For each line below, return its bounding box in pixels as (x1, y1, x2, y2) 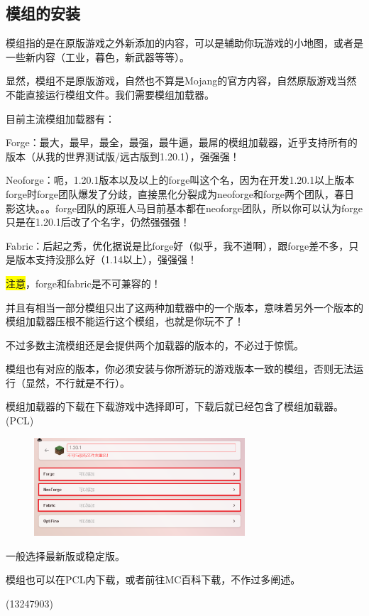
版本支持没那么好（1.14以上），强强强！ (15, 252, 197, 267)
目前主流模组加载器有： (6, 111, 115, 126)
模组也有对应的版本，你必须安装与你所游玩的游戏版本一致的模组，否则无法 (6, 361, 353, 376)
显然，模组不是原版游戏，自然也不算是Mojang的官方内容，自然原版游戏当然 (6, 73, 357, 88)
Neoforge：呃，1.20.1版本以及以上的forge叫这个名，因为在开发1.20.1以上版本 (6, 172, 355, 187)
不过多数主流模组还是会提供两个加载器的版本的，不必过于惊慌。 (6, 337, 304, 352)
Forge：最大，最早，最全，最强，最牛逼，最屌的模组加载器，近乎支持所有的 (6, 135, 358, 150)
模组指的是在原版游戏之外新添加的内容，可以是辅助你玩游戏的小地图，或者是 (6, 35, 363, 50)
